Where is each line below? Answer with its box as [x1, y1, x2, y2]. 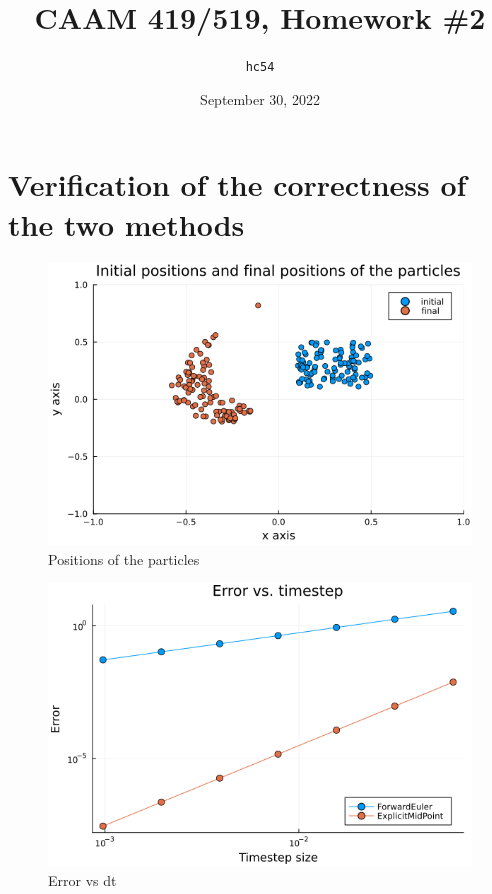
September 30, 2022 [200, 88, 320, 109]
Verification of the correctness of [8, 164, 467, 205]
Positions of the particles [48, 548, 200, 569]
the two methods [8, 203, 245, 244]
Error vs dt [48, 869, 117, 890]
